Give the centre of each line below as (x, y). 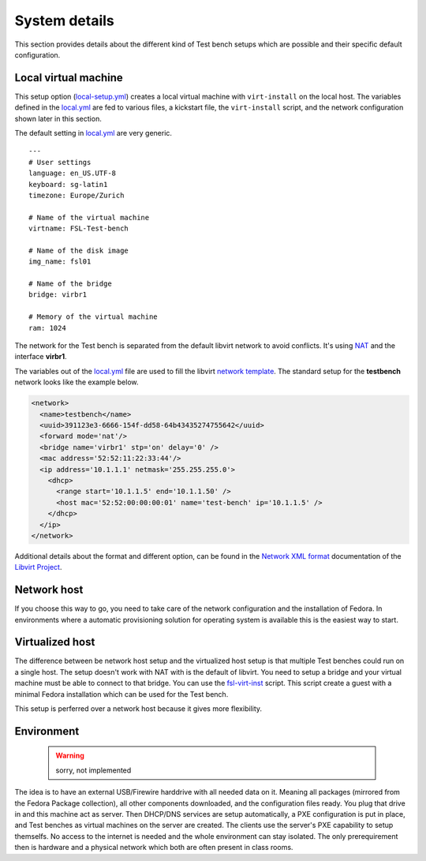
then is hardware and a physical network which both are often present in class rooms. (154, 848)
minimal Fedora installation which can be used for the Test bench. (121, 694)
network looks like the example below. (77, 382)
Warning (70, 756)
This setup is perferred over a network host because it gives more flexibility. (138, 709)
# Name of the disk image (79, 250)
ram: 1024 (47, 328)
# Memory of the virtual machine (93, 317)
